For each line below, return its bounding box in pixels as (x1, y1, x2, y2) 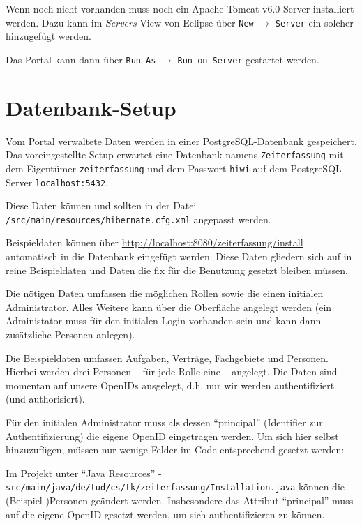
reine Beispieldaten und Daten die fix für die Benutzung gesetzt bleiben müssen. (6, 262, 348, 277)
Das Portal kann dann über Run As (6, 52, 156, 66)
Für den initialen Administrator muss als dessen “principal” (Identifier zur (6, 414, 323, 429)
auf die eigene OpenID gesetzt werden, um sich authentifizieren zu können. (6, 506, 325, 521)
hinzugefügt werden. (6, 29, 91, 43)
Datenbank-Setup (6, 93, 176, 121)
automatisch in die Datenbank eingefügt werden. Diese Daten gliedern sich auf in (6, 249, 352, 264)
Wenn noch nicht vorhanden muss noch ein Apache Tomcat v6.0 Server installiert (6, 1, 354, 15)
